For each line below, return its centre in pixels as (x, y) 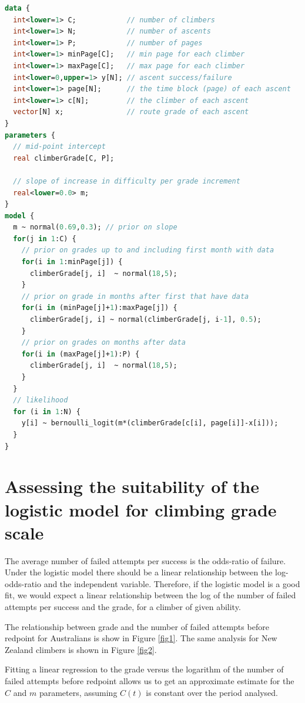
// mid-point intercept (59, 147)
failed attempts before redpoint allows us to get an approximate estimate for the (150, 681)
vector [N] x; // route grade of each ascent (131, 112)
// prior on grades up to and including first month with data (148, 250)
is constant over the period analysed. (212, 692)
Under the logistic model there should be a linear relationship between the (139, 572)
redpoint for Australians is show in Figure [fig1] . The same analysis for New (141, 638)
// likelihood (41, 400)
